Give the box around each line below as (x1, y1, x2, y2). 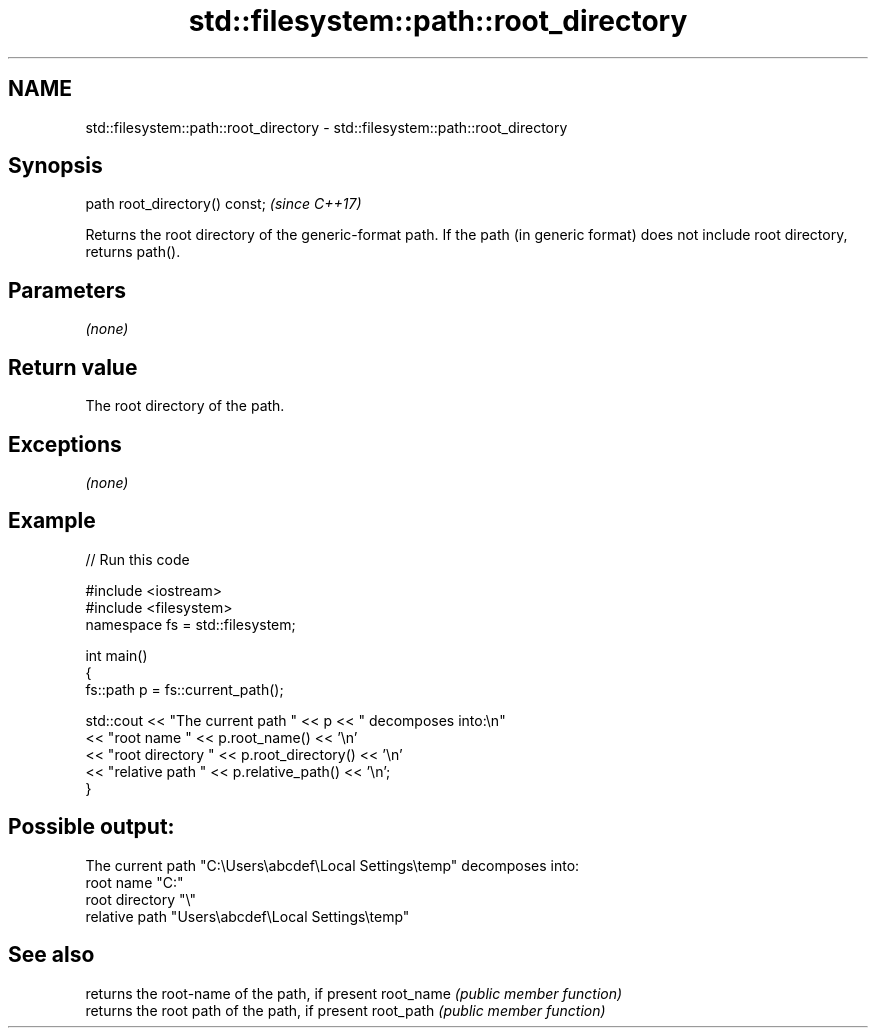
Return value (8, 354, 138, 380)
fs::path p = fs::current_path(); (85, 680, 284, 698)
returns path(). (85, 243, 181, 261)
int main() (85, 646, 148, 664)
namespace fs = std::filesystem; (85, 615, 296, 633)
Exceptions (8, 431, 122, 457)
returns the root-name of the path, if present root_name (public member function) (85, 984, 623, 1002)
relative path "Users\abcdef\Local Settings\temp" (85, 907, 410, 925)
